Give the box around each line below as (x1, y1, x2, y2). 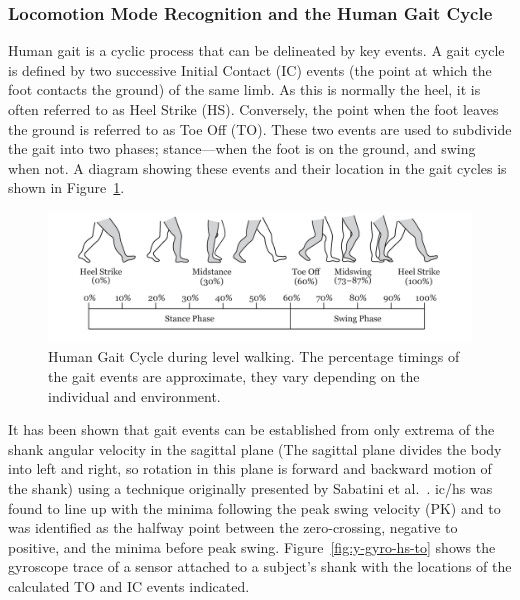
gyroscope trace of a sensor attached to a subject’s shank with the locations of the (8, 556, 512, 577)
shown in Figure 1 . (8, 177, 125, 198)
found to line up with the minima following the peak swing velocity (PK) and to (8, 497, 501, 518)
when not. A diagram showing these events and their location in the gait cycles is (8, 157, 507, 178)
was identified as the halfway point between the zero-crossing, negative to (8, 517, 458, 538)
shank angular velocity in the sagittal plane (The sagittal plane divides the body (8, 438, 502, 459)
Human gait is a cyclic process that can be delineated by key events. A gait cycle (8, 40, 505, 61)
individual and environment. (48, 385, 221, 406)
